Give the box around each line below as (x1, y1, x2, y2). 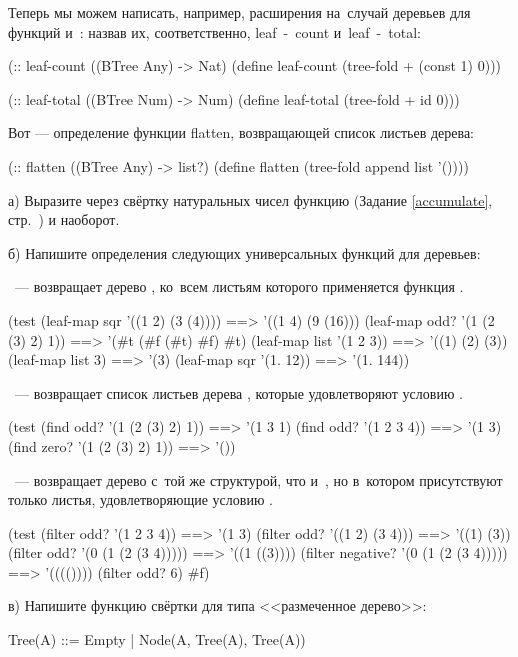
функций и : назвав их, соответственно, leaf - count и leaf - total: (8, 21, 421, 42)
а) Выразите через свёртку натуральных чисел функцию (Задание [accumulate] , (8, 189, 493, 210)
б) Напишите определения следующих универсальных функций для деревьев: (8, 242, 481, 263)
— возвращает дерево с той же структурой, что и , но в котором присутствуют (14, 469, 503, 490)
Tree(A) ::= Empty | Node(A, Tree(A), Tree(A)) (8, 629, 306, 650)
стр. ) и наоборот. (8, 209, 120, 230)
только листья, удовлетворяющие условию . (8, 489, 273, 510)
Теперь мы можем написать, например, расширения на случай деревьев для (8, 2, 471, 22)
